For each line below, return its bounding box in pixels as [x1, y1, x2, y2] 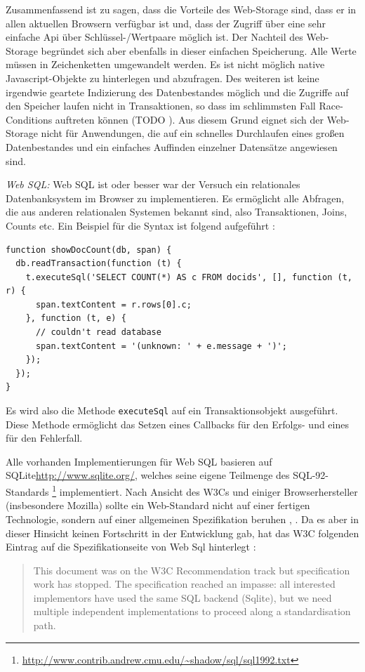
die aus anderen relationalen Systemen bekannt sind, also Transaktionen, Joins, [6, 204, 347, 219]
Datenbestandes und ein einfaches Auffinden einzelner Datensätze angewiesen [6, 139, 338, 154]
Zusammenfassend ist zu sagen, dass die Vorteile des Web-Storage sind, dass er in [6, 2, 357, 16]
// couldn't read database [35, 327, 161, 338]
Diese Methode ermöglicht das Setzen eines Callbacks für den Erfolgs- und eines [6, 416, 349, 431]
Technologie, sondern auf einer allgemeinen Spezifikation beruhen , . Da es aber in [6, 511, 359, 526]
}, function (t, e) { [25, 313, 126, 324]
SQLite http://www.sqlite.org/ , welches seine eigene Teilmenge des [6, 468, 290, 482]
